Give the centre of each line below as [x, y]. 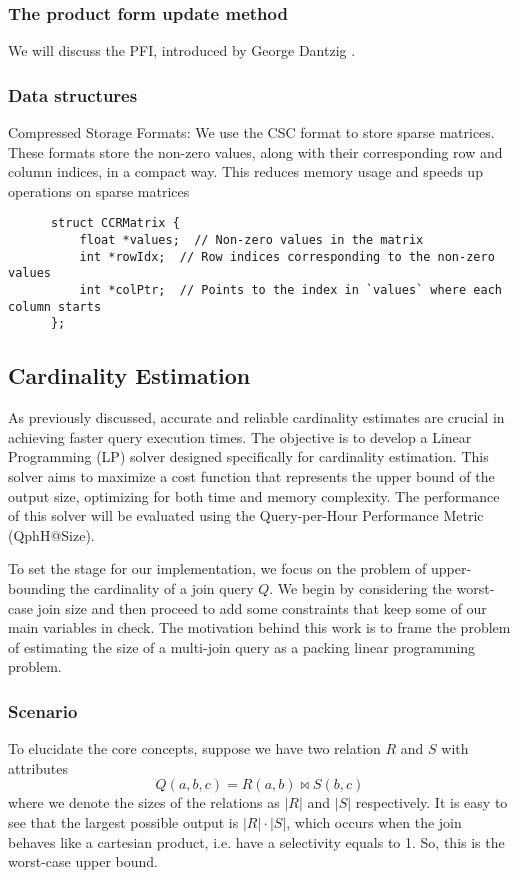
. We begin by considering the [360, 587]
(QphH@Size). [51, 534]
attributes [38, 767]
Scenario [43, 710]
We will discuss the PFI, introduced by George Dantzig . [182, 50]
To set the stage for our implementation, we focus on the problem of [217, 568]
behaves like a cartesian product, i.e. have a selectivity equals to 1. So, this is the [256, 841]
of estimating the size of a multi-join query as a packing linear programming [242, 646]
